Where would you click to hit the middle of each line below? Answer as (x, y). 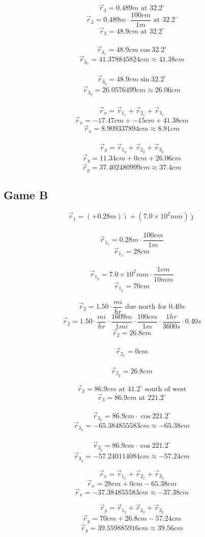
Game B (26, 195)
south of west (166, 389)
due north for (146, 307)
